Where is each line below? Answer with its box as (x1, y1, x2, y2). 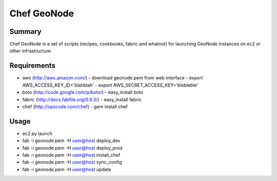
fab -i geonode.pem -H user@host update (22, 166, 111, 172)
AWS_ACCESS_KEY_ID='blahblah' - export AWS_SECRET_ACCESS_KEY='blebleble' (22, 82, 199, 88)
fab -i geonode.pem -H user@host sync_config (22, 159, 123, 165)
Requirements (9, 62, 56, 70)
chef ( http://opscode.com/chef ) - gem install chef (22, 103, 128, 110)
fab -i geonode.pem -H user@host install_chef (22, 152, 121, 158)
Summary (9, 27, 42, 36)
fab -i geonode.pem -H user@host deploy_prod (22, 145, 123, 151)
